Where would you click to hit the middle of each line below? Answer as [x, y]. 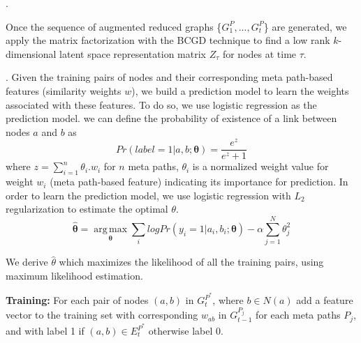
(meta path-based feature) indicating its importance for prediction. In [199, 182]
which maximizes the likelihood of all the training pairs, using [191, 262]
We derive [27, 262]
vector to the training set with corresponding [102, 315]
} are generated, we [305, 26]
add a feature [325, 300]
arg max [111, 229]
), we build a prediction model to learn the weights [240, 90]
